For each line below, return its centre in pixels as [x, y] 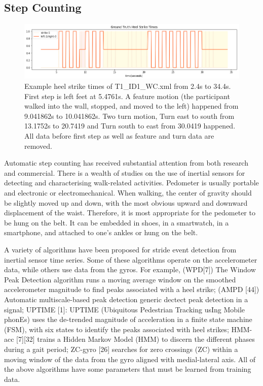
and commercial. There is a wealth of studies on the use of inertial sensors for [125, 172]
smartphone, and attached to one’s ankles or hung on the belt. [101, 232]
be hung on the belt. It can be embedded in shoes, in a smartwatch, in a [117, 222]
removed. [38, 146]
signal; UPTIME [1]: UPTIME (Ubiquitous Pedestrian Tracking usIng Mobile [125, 309]
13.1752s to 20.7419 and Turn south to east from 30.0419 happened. [130, 126]
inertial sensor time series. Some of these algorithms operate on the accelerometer [131, 259]
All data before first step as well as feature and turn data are [119, 136]
